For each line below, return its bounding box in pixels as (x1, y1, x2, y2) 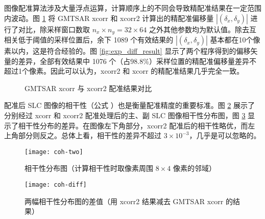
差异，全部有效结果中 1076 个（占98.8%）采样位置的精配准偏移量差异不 (18, 55, 256, 66)
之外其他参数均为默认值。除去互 (149, 24, 256, 34)
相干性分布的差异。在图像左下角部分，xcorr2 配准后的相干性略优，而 (18, 120, 248, 130)
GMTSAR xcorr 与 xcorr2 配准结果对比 (25, 82, 152, 93)
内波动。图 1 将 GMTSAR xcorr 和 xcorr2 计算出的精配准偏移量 (4, 12, 214, 23)
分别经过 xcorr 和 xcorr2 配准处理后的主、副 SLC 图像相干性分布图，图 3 (4, 110, 246, 121)
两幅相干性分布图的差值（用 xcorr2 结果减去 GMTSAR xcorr (25, 195, 224, 206)
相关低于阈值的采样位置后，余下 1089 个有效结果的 (4, 34, 174, 45)
